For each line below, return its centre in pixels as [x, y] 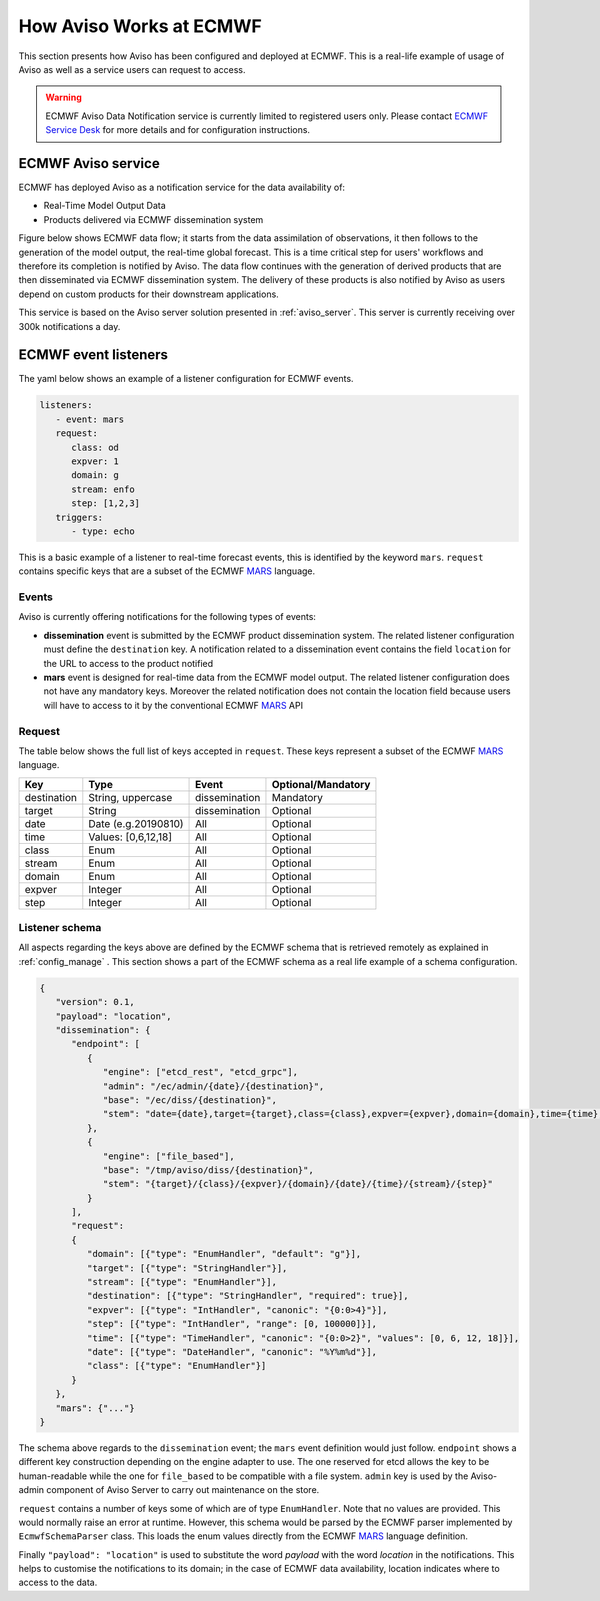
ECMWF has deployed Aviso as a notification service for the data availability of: [181, 187]
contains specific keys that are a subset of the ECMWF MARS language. [167, 571]
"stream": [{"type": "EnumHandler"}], [181, 1282]
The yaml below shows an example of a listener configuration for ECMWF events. [186, 379]
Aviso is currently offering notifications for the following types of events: [167, 617]
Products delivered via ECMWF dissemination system [153, 219]
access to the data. [58, 1582]
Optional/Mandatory [321, 784]
